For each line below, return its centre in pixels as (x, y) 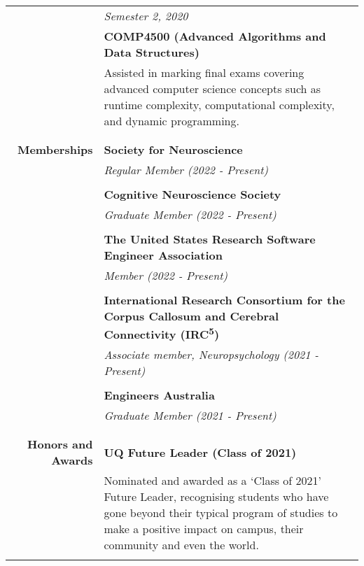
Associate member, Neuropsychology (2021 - (211, 355)
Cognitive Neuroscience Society (192, 194)
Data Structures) (152, 52)
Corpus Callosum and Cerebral (191, 316)
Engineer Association (163, 255)
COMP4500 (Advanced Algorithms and (215, 36)
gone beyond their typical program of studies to (221, 513)
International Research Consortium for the (224, 300)
